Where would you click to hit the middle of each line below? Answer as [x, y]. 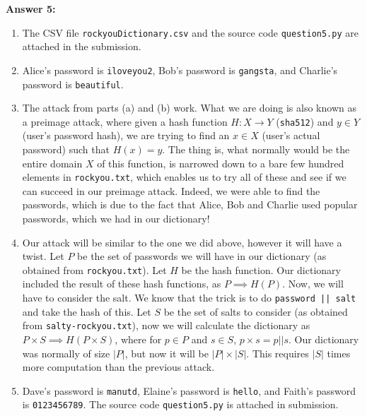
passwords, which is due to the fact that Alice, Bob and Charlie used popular [190, 204]
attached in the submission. [82, 46]
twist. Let [43, 256]
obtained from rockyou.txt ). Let [94, 269]
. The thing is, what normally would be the [256, 149]
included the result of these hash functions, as [122, 284]
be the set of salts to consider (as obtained [256, 311]
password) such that [66, 149]
